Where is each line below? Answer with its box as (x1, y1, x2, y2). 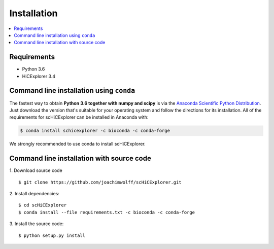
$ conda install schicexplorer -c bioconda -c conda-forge (20, 128, 170, 134)
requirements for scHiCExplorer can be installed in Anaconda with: (9, 114, 149, 120)
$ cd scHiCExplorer (18, 202, 67, 208)
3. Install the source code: (9, 221, 64, 227)
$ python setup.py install (18, 232, 86, 238)
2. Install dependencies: (9, 190, 59, 196)
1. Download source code (9, 167, 63, 173)
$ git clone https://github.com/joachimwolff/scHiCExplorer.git (18, 179, 182, 185)
